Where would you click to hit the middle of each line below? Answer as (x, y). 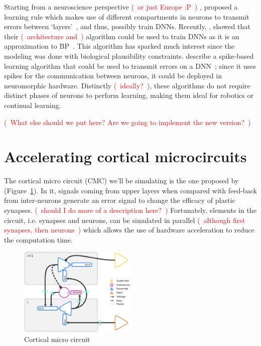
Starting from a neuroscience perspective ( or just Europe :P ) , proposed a (121, 7)
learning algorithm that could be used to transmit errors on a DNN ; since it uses (130, 66)
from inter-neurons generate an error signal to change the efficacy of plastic (120, 200)
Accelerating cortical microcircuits (125, 156)
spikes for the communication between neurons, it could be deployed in (113, 76)
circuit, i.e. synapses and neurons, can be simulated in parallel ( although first (125, 220)
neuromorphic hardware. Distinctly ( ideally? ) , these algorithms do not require (127, 85)
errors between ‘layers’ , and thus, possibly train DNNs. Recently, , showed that (127, 26)
